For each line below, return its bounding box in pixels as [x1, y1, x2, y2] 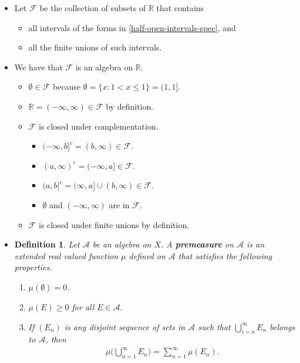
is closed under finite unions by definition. [38, 218, 190, 230]
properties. [14, 261, 52, 273]
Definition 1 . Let [14, 238, 80, 250]
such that [198, 320, 231, 333]
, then [45, 333, 66, 345]
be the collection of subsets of [39, 2, 146, 13]
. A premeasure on [161, 238, 234, 250]
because [53, 80, 81, 93]
